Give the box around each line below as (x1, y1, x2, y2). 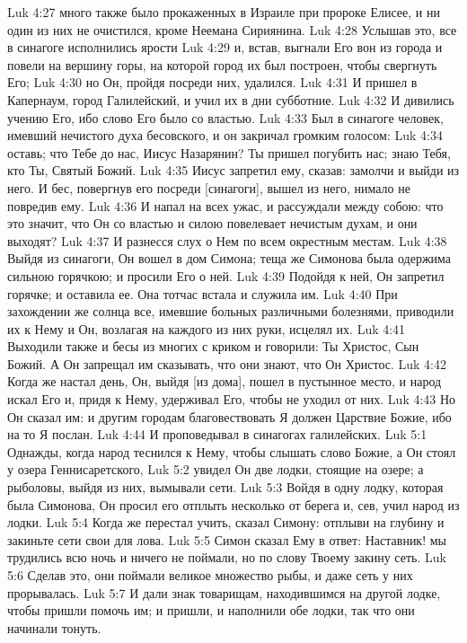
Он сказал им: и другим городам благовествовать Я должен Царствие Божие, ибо (7, 407, 452, 426)
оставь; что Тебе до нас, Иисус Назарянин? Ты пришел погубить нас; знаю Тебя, (7, 143, 451, 162)
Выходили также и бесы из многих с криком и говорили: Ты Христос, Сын (7, 337, 419, 356)
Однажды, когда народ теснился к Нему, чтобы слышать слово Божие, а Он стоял (7, 442, 456, 461)
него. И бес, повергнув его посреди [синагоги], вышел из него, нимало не (7, 178, 410, 197)
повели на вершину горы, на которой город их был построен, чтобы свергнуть (7, 55, 437, 74)
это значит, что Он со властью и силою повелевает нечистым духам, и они (7, 214, 418, 233)
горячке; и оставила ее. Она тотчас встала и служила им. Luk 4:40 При (7, 284, 398, 303)
